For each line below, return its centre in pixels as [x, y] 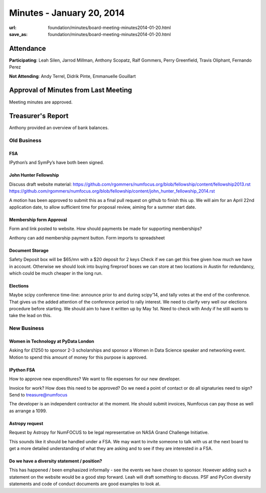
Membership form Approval [38, 220]
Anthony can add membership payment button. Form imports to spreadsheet [87, 238]
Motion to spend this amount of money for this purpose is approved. [78, 357]
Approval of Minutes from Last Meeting [71, 90]
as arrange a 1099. [28, 411]
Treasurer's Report [39, 116]
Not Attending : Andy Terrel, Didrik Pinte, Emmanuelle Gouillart [72, 76]
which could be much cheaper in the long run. [56, 273]
